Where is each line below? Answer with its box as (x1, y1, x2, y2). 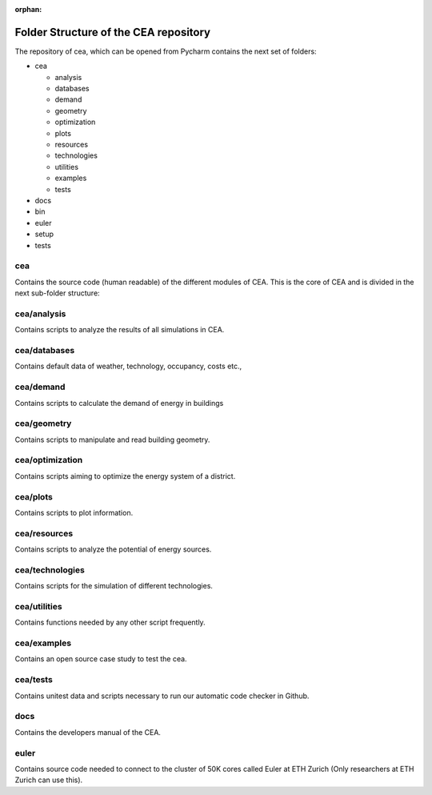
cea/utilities (14, 600, 63, 612)
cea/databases (14, 344, 75, 355)
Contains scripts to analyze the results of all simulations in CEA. (14, 325, 225, 335)
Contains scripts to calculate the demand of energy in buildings (14, 398, 224, 408)
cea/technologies (14, 564, 86, 576)
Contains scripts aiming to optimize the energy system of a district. (14, 471, 236, 480)
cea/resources (14, 528, 74, 539)
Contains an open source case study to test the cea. (14, 654, 187, 664)
